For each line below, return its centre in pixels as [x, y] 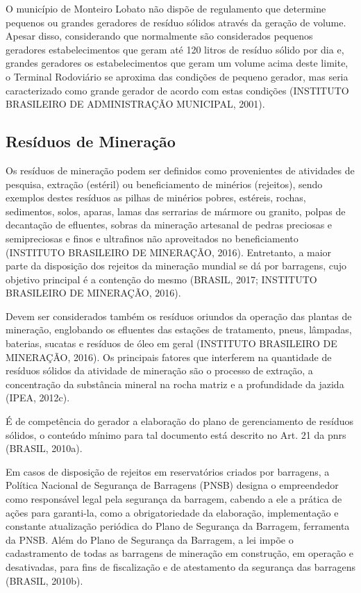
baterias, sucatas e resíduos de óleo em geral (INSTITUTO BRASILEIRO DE [171, 343]
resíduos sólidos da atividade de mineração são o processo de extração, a [159, 370]
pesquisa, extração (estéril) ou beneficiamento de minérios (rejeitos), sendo [164, 184]
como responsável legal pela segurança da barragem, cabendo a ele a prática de [174, 499]
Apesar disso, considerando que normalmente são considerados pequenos [159, 36]
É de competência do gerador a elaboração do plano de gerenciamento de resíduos [180, 421]
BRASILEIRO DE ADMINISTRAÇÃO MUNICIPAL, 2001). [135, 104]
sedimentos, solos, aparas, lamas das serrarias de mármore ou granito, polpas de [176, 211]
